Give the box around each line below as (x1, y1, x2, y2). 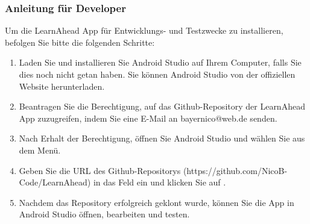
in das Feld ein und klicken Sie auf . (93, 176, 226, 188)
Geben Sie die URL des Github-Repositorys (19, 164, 181, 176)
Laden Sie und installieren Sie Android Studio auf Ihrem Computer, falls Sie (19, 56, 302, 69)
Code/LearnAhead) (19, 176, 91, 188)
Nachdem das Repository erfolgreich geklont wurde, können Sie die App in (19, 196, 294, 208)
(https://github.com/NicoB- (183, 164, 288, 176)
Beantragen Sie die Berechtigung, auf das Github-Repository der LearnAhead (19, 100, 305, 113)
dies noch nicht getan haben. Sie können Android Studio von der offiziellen (19, 68, 296, 80)
